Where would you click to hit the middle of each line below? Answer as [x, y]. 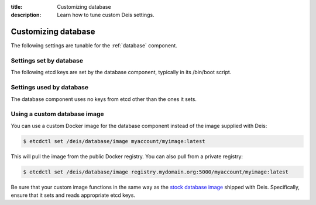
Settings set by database [47, 61]
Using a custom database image [58, 114]
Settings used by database [50, 88]
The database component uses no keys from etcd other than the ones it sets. [104, 99]
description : [26, 15]
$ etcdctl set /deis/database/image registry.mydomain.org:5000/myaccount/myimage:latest [156, 172]
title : [17, 7]
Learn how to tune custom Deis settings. [106, 15]
